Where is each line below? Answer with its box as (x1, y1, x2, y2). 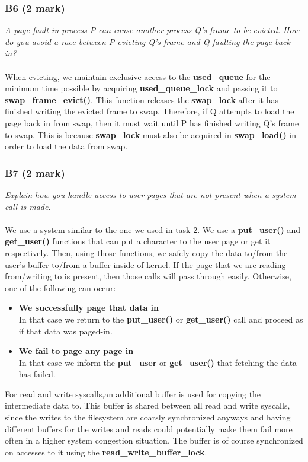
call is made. (5, 200, 51, 212)
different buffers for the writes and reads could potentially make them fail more (5, 422, 293, 435)
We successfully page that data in (18, 301, 159, 314)
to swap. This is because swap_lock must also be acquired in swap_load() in (5, 128, 297, 141)
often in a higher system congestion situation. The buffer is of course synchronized (5, 434, 303, 447)
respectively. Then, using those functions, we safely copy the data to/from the (5, 246, 288, 259)
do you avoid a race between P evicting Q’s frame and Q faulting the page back (5, 35, 290, 47)
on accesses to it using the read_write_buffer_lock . (5, 445, 207, 458)
